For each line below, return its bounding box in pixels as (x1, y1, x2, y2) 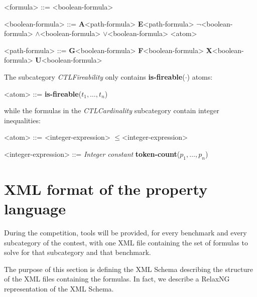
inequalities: (4, 115, 41, 125)
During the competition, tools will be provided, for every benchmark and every (4, 227, 247, 238)
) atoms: (187, 71, 213, 82)
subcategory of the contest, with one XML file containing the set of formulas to (4, 237, 248, 247)
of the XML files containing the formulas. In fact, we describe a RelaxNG (4, 273, 230, 284)
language (4, 198, 66, 219)
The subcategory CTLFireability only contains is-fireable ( (4, 71, 185, 82)
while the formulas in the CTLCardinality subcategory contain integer (4, 105, 219, 116)
